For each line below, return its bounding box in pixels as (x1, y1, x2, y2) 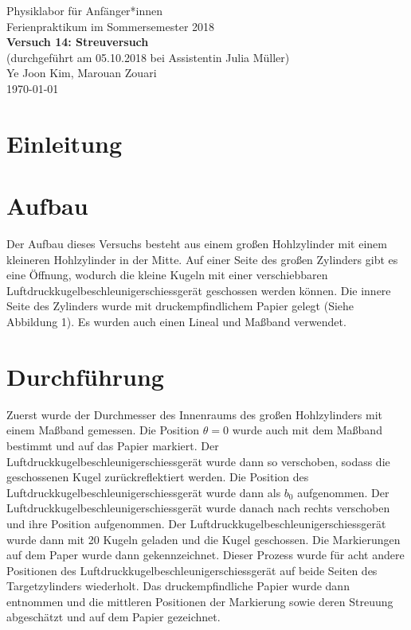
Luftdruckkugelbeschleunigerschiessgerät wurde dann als (6, 484, 281, 500)
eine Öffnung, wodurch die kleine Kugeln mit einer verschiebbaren (6, 266, 328, 283)
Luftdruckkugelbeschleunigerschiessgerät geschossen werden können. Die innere (6, 282, 391, 298)
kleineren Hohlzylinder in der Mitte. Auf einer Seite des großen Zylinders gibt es (6, 251, 398, 267)
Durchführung (6, 360, 164, 392)
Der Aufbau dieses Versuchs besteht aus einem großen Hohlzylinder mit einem (6, 235, 387, 252)
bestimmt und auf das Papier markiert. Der (6, 437, 219, 453)
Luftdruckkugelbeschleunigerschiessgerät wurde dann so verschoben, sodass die (6, 453, 390, 469)
